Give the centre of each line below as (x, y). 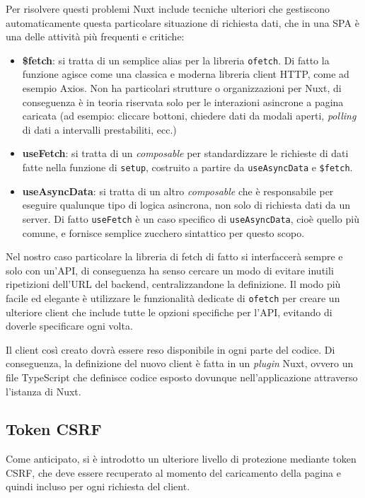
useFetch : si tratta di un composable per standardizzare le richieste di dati (185, 153)
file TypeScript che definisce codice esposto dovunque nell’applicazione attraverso (182, 377)
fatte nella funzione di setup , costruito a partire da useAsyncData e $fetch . (187, 167)
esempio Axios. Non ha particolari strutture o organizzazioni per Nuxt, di (182, 88)
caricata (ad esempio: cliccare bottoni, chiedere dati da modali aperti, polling (189, 116)
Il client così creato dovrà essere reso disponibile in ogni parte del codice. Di (170, 349)
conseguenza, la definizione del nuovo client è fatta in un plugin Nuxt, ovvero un (180, 363)
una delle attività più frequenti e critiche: (95, 36)
